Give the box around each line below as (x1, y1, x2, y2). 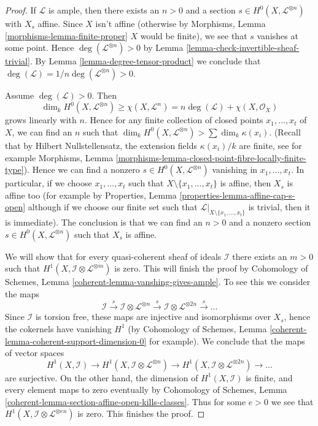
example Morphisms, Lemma (5, 151, 114, 164)
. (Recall (269, 125, 301, 138)
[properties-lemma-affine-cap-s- (179, 188, 295, 201)
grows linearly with (5, 113, 77, 126)
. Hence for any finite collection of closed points (84, 113, 263, 126)
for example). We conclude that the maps (149, 334, 305, 347)
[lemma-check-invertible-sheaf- (186, 41, 300, 54)
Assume (5, 88, 34, 101)
